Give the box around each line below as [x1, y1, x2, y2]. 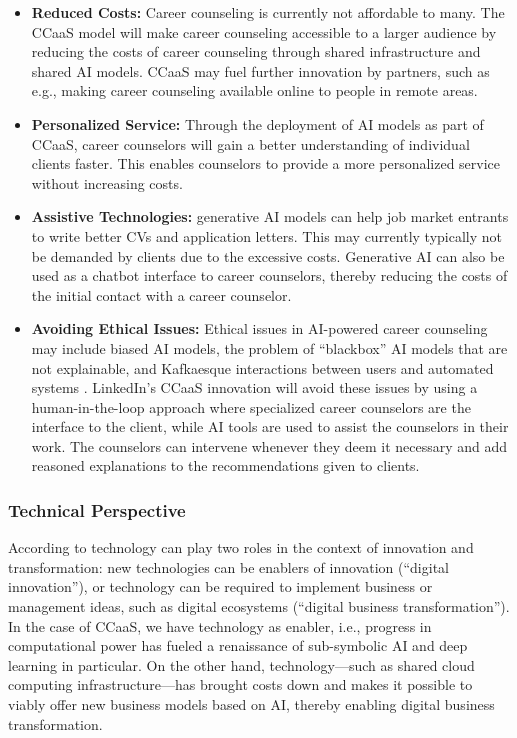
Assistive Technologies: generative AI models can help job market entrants [31, 206, 509, 227]
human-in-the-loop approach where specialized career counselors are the [31, 396, 471, 417]
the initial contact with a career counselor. [31, 284, 292, 305]
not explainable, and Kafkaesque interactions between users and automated [31, 357, 494, 378]
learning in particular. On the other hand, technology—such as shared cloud [8, 654, 475, 675]
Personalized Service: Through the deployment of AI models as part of [31, 113, 484, 134]
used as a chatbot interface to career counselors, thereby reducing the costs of [31, 265, 508, 286]
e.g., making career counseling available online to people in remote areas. [31, 80, 478, 101]
